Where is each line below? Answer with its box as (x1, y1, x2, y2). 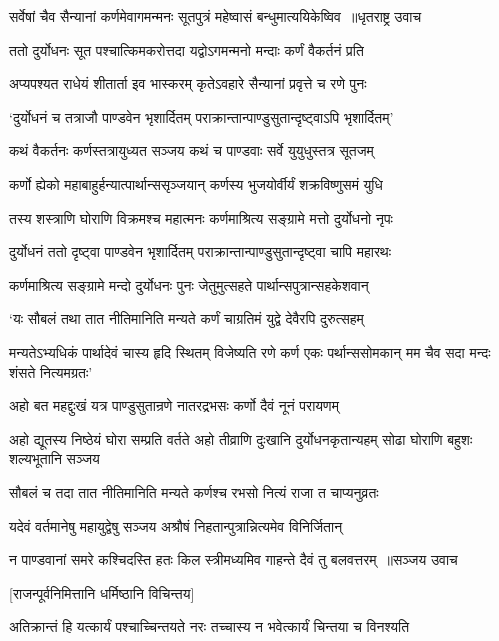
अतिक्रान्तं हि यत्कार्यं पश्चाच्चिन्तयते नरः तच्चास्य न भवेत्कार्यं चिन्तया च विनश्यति (9, 616, 410, 637)
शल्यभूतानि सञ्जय (9, 448, 100, 469)
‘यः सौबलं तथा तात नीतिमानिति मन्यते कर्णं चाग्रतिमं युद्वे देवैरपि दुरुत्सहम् (9, 308, 364, 329)
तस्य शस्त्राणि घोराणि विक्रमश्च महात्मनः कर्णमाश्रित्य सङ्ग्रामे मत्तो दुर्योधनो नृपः (9, 207, 393, 228)
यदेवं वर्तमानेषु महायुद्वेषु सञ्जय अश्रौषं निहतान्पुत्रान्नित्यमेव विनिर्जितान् (9, 515, 343, 536)
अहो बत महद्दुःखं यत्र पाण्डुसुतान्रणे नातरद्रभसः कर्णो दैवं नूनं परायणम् (9, 395, 339, 416)
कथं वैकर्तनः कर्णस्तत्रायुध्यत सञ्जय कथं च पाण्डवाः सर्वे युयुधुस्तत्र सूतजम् (9, 140, 374, 161)
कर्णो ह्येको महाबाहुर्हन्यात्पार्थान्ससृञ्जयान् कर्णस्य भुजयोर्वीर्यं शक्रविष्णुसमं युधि (9, 173, 383, 194)
